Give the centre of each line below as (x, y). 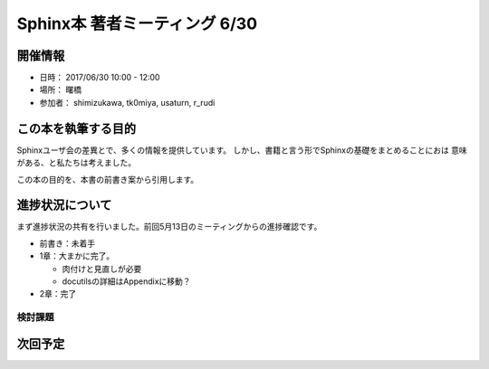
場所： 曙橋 (60, 90)
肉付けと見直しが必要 (102, 269)
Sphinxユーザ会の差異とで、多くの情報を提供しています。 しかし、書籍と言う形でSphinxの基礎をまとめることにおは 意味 (242, 150)
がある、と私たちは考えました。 (76, 163)
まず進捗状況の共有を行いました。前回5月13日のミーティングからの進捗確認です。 (169, 227)
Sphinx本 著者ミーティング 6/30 (137, 24)
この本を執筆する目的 (76, 128)
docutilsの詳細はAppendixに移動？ (126, 281)
